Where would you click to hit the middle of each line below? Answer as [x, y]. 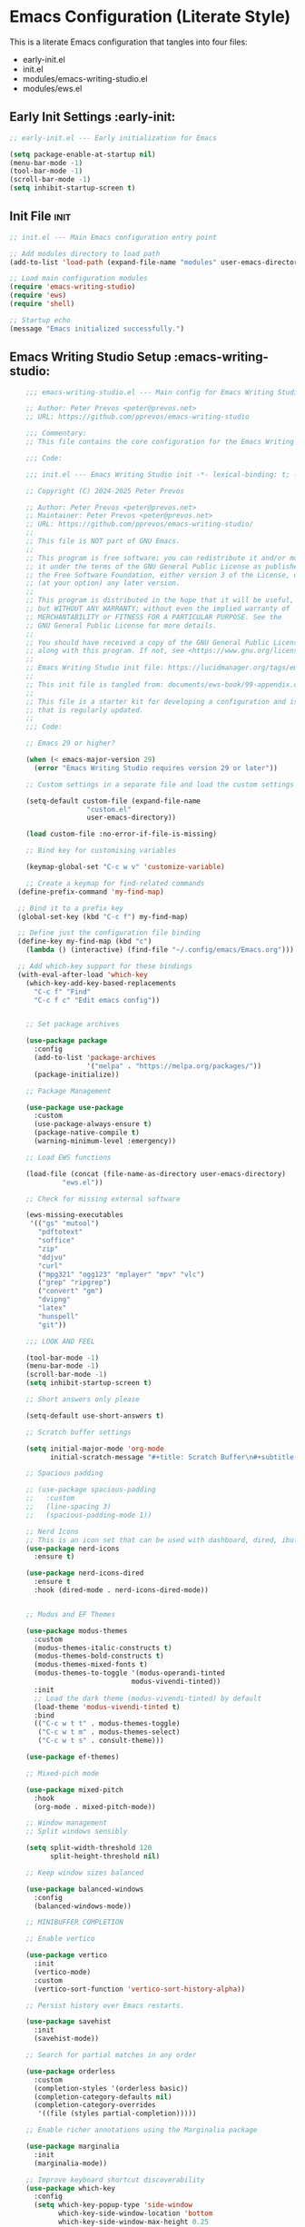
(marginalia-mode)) [70, 2163]
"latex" [52, 1308]
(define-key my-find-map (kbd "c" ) [85, 942]
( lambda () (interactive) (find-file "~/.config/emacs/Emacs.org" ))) [160, 950]
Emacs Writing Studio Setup [90, 357]
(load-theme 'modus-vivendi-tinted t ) [107, 1707]
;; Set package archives [73, 1024]
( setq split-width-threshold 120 [89, 1848]
